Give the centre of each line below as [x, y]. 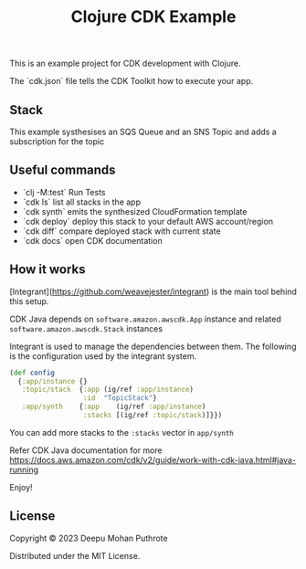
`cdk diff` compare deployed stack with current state [121, 231]
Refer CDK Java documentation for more [86, 450]
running [24, 469]
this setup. [29, 301]
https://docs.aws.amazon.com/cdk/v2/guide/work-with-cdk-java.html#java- [153, 459]
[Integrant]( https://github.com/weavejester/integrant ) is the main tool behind [153, 291]
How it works [47, 270]
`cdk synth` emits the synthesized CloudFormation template [135, 211]
